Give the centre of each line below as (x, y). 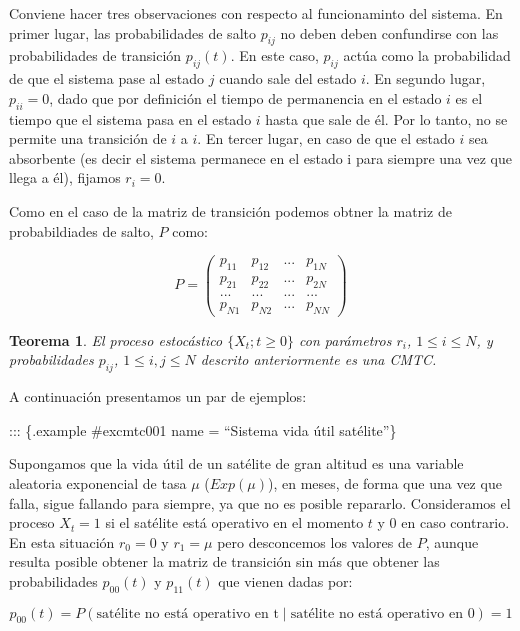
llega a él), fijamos (65, 177)
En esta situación (62, 541)
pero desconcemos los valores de (314, 541)
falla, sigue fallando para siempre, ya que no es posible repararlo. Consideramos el (260, 502)
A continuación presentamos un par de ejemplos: (158, 396)
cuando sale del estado (288, 78)
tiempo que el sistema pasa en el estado (130, 118)
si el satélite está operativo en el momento (234, 522)
